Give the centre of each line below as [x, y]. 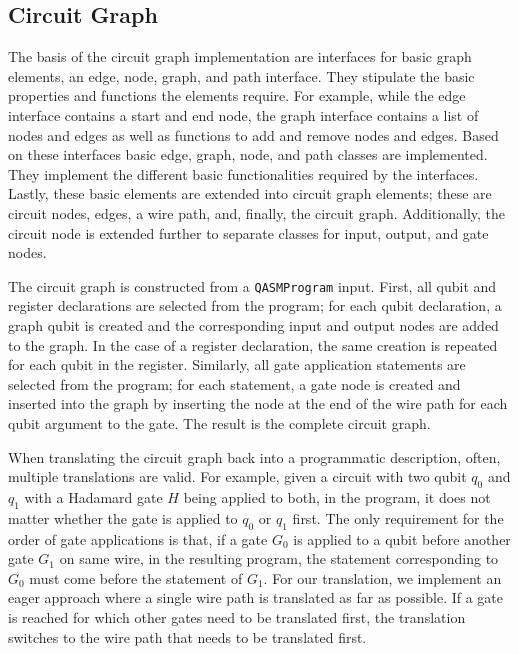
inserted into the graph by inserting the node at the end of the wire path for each [258, 403]
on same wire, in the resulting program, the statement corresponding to [279, 558]
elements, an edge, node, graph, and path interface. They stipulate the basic [241, 75]
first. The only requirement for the [398, 517]
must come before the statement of [136, 577]
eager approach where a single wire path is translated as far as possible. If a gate [256, 597]
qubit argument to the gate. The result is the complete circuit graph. [219, 422]
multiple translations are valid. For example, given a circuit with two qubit [237, 476]
